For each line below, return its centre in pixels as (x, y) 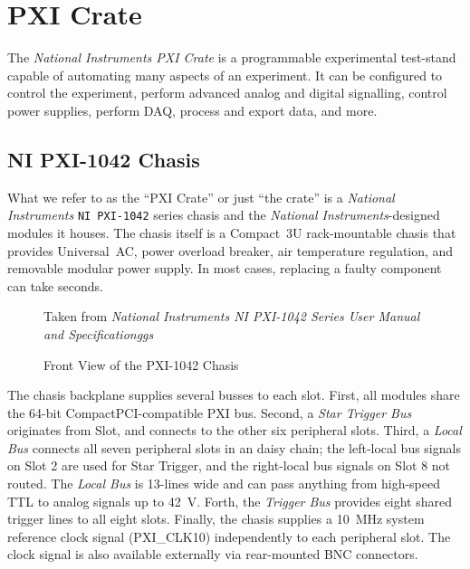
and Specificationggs (99, 333)
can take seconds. (55, 285)
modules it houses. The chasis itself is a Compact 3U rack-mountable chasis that (232, 232)
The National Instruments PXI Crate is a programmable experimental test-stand (232, 57)
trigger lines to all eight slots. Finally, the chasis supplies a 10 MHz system (216, 519)
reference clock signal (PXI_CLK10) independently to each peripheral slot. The (229, 536)
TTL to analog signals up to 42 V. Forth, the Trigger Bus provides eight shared (230, 501)
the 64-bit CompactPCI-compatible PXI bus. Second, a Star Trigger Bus (210, 412)
